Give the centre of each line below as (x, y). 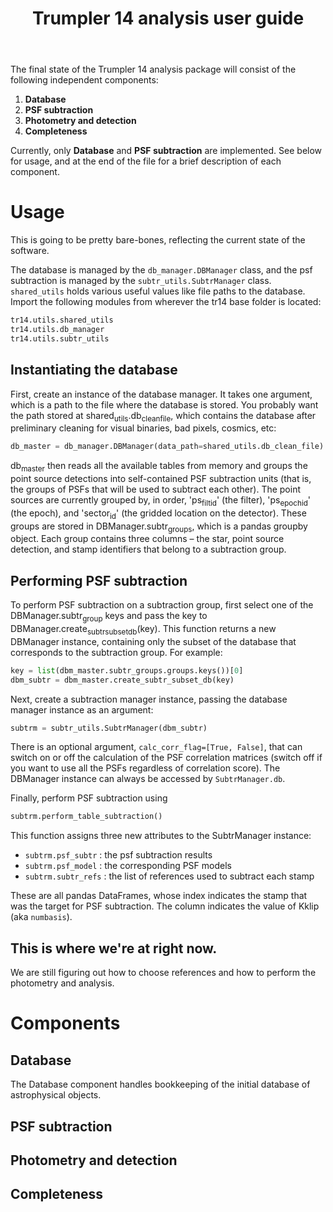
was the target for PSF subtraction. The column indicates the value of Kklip (165, 906)
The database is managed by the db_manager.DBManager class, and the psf (161, 270)
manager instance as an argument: (82, 709)
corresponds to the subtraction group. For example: (116, 652)
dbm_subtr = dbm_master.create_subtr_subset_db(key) (122, 680)
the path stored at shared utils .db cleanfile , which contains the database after (163, 416)
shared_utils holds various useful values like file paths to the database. (158, 291)
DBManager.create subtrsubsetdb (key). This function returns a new (143, 630)
